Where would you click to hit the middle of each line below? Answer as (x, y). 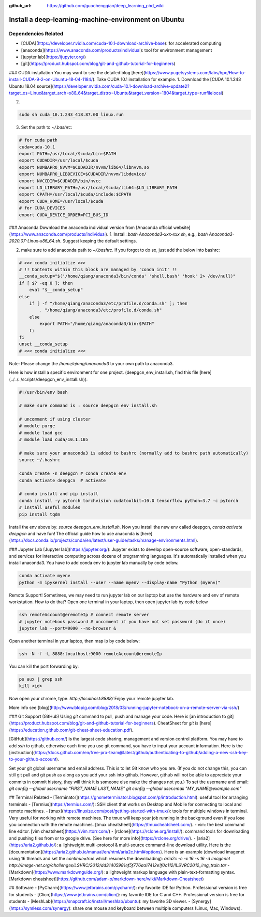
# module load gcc (41, 433)
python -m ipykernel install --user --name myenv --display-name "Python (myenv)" (120, 582)
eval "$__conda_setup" (56, 290)
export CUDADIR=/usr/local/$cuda (59, 161)
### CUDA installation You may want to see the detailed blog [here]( (77, 72)
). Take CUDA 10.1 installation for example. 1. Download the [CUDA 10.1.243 (167, 80)
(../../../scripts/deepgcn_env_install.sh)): (48, 379)
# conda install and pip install (59, 494)
